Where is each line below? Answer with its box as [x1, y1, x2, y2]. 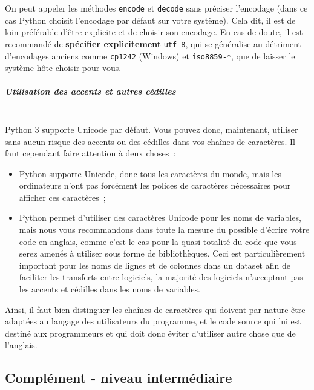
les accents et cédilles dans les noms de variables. [19, 283, 200, 295]
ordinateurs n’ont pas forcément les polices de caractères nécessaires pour [19, 179, 291, 192]
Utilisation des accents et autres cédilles [5, 85, 176, 98]
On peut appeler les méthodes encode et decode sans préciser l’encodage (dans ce [5, 2, 308, 14]
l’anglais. [5, 338, 38, 351]
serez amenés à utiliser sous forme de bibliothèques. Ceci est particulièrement [19, 247, 306, 260]
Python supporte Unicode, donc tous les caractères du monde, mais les [19, 167, 281, 180]
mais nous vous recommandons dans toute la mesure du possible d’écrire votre [19, 223, 310, 236]
